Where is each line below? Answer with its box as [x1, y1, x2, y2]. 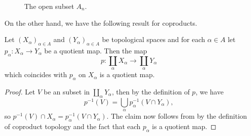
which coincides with [4, 69, 67, 80]
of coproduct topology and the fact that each [4, 121, 141, 131]
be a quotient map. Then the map [44, 45, 147, 55]
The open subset [24, 1, 74, 11]
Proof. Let [4, 86, 35, 96]
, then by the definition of [112, 86, 190, 96]
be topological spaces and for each [102, 34, 206, 45]
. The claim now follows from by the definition [106, 111, 247, 121]
